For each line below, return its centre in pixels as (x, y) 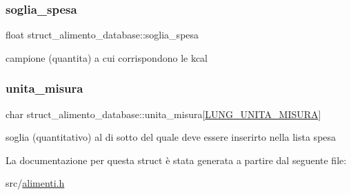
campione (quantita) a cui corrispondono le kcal (107, 57)
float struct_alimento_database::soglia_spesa (102, 35)
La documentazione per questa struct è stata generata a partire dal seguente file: (176, 160)
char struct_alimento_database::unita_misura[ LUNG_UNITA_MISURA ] (163, 114)
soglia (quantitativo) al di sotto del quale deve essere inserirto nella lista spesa (171, 137)
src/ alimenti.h (35, 183)
